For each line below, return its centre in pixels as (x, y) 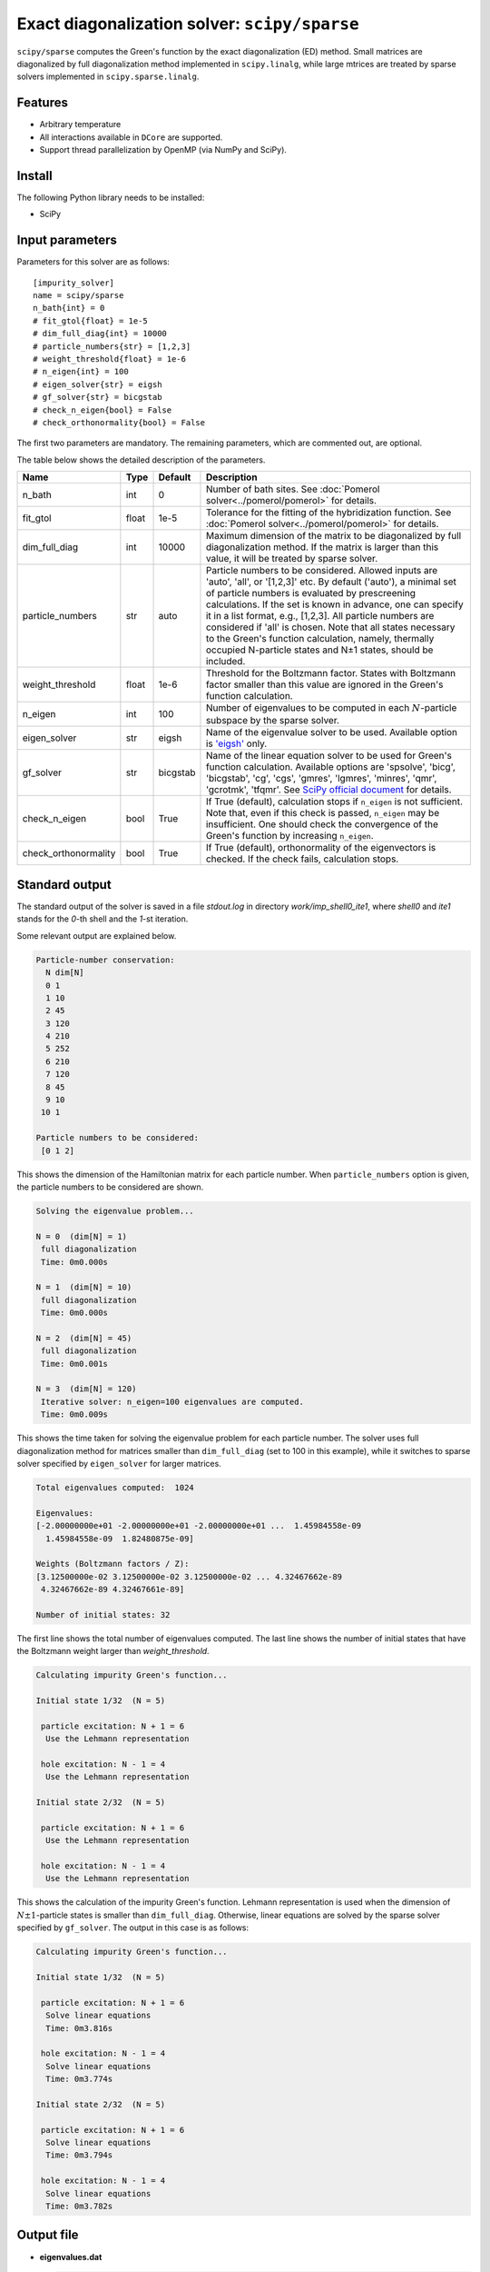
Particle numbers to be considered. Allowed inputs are (322, 571)
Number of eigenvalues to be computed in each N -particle (331, 708)
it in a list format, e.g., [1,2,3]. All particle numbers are (320, 616)
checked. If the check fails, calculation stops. (302, 859)
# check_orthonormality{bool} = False (119, 422)
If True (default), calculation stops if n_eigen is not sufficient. (334, 802)
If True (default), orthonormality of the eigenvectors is (321, 848)
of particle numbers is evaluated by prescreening (311, 593)
